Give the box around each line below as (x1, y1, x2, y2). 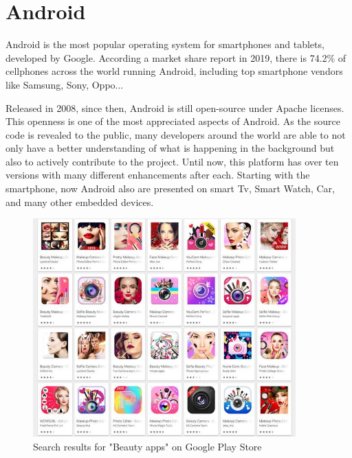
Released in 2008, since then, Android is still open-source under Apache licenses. (5, 100, 344, 115)
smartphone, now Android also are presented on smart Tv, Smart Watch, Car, (5, 181, 335, 196)
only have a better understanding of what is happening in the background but (5, 141, 335, 155)
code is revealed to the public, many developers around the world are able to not (5, 127, 346, 141)
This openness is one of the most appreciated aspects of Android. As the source (5, 114, 340, 128)
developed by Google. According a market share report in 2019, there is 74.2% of (5, 50, 346, 65)
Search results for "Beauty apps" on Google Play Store (33, 439, 262, 454)
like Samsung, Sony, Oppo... (5, 77, 124, 91)
